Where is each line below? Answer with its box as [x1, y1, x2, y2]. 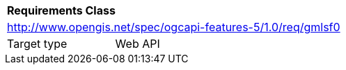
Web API [115, 37, 160, 51]
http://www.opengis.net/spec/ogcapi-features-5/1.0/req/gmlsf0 [7, 20, 340, 34]
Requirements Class [7, 3, 116, 17]
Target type [7, 37, 68, 51]
